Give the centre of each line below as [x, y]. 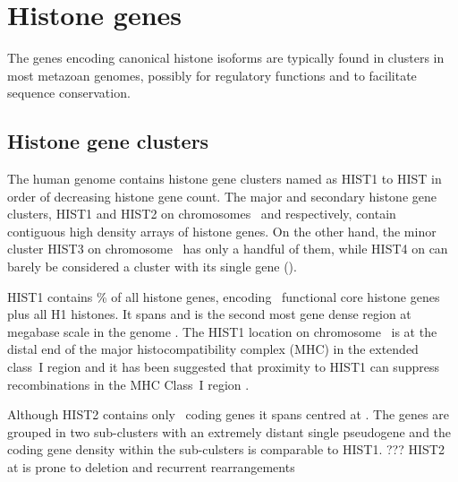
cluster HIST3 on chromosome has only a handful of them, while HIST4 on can [228, 249]
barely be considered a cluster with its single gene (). [152, 267]
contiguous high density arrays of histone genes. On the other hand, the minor [222, 231]
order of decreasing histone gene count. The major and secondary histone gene [222, 196]
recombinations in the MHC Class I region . [128, 384]
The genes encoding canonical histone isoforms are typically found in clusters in [226, 58]
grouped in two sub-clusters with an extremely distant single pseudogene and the [229, 431]
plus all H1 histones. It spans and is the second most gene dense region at [209, 314]
